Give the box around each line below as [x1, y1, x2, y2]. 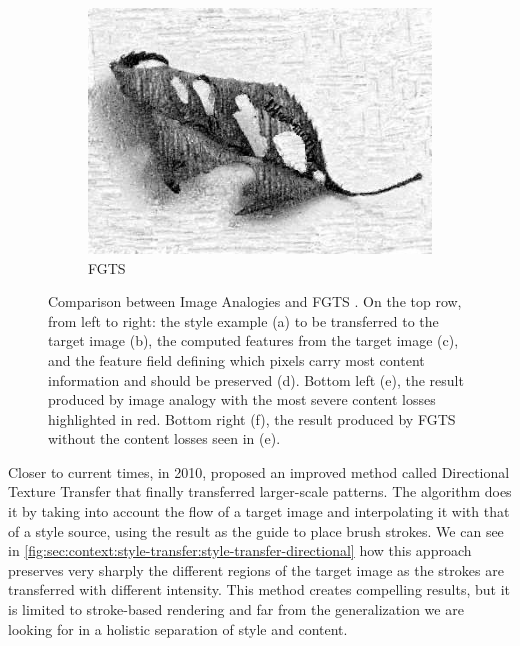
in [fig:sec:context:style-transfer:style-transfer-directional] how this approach [8, 540, 472, 561]
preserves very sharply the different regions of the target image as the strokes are [8, 559, 504, 580]
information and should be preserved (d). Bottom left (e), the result [48, 369, 464, 390]
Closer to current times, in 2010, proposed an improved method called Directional [8, 461, 510, 482]
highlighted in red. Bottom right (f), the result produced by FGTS [48, 408, 456, 429]
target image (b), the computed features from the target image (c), [48, 330, 459, 351]
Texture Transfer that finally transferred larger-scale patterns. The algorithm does [8, 481, 512, 502]
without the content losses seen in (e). [48, 428, 281, 449]
